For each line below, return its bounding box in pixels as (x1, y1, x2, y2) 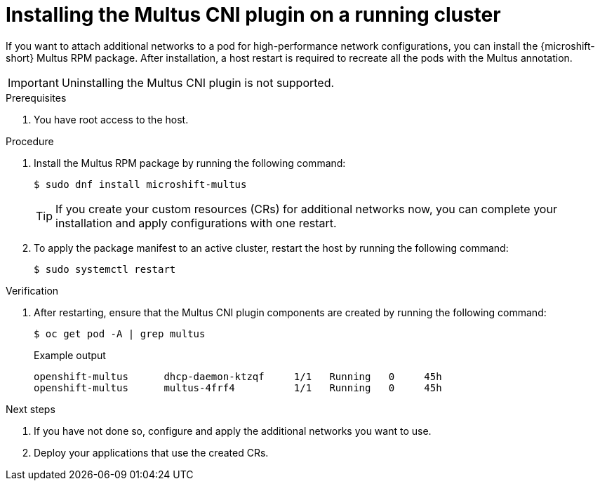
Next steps (6, 403, 55, 415)
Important (8, 75, 59, 90)
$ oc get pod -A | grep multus (34, 328, 206, 339)
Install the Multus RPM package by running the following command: (34, 156, 346, 169)
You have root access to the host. (34, 113, 189, 126)
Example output (34, 349, 106, 361)
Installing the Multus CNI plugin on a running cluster (6, 3, 501, 27)
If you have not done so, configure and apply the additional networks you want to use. (34, 424, 432, 437)
